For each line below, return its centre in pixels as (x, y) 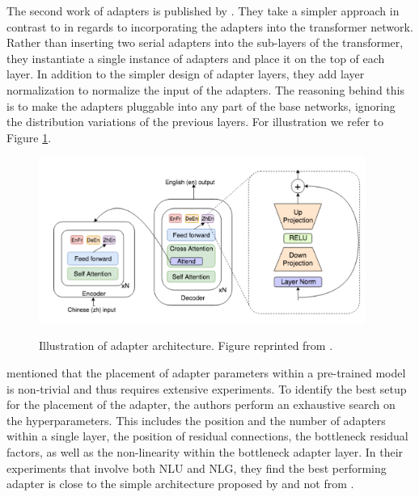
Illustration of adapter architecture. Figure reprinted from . (186, 345)
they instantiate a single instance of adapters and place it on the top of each (196, 58)
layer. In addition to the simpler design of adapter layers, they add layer (186, 74)
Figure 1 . (29, 137)
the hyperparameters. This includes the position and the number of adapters (196, 420)
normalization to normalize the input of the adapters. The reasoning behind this (205, 89)
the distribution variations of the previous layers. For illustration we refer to (195, 122)
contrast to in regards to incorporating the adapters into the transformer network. (210, 26)
